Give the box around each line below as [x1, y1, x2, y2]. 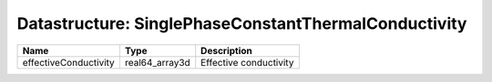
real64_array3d [124, 56, 190, 68]
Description [200, 44, 252, 57]
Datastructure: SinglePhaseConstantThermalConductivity [16, 14, 467, 33]
